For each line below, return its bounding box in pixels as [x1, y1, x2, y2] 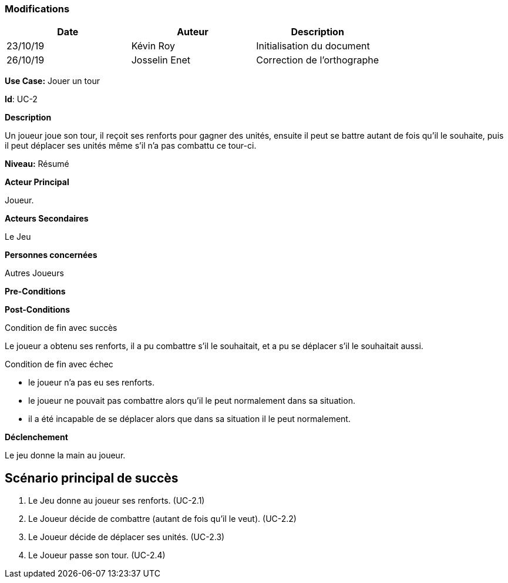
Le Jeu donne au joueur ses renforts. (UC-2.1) [28, 495, 205, 506]
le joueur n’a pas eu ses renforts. [28, 377, 155, 388]
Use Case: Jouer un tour [5, 76, 100, 86]
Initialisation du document [256, 40, 370, 52]
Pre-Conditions [5, 286, 66, 297]
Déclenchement [5, 432, 68, 443]
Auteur [177, 26, 208, 38]
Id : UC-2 [5, 94, 38, 105]
